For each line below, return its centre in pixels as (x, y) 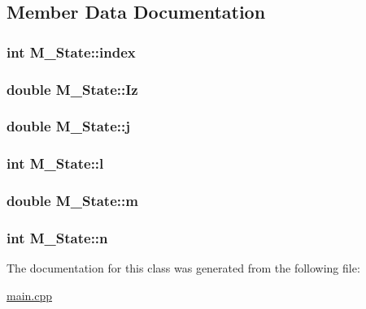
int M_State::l (55, 163)
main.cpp (30, 295)
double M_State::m (72, 201)
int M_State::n (57, 237)
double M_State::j (68, 126)
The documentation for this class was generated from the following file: (183, 268)
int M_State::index (71, 51)
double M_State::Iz (72, 89)
